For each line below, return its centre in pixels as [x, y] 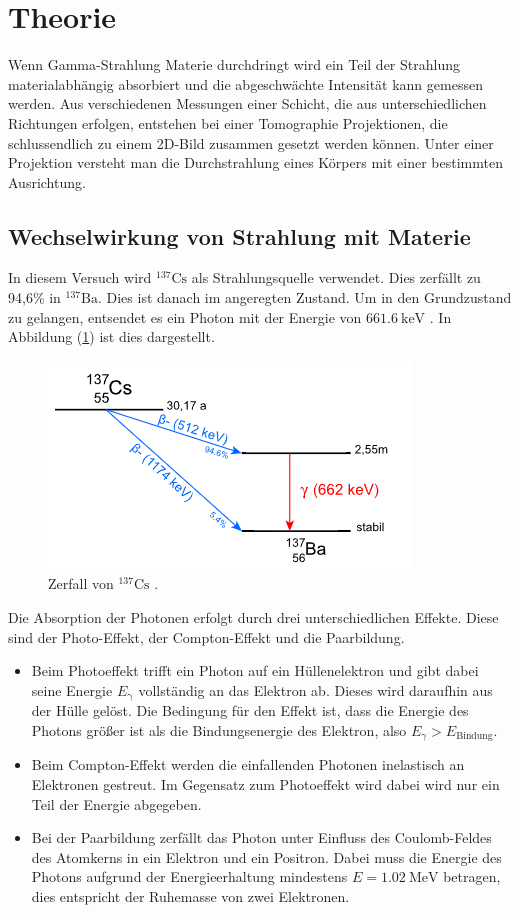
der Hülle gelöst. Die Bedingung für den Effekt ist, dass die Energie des [250, 710]
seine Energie [72, 689]
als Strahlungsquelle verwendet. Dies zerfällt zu [336, 277]
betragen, [472, 876]
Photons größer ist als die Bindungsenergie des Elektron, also [219, 729]
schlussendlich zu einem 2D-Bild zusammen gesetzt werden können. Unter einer [251, 142]
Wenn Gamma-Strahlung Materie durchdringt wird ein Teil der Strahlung [234, 64]
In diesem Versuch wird [80, 277]
